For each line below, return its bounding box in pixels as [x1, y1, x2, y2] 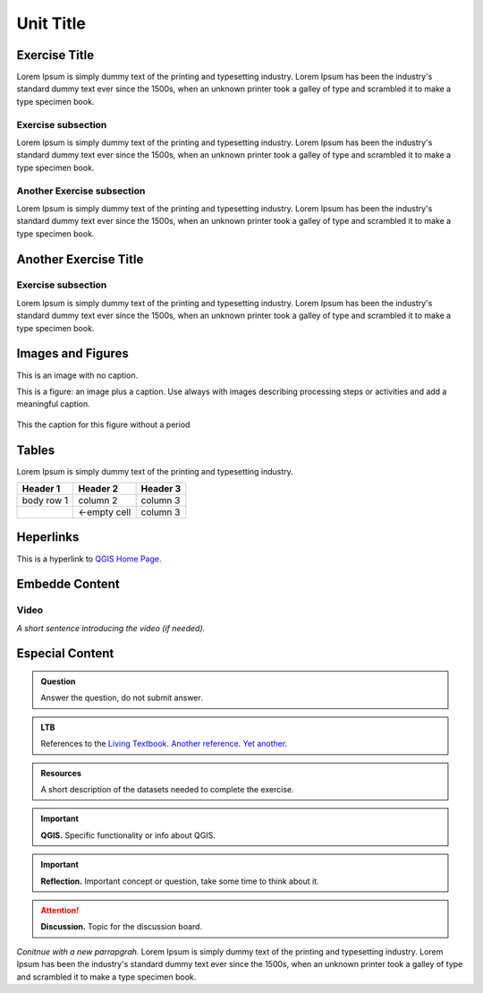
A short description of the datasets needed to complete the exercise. [40, 784, 294, 795]
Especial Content [16, 646, 114, 662]
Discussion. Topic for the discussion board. [40, 921, 203, 932]
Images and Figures [16, 346, 129, 362]
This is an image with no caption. [16, 370, 139, 381]
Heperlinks [16, 529, 80, 545]
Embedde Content [16, 577, 120, 592]
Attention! [40, 904, 80, 915]
